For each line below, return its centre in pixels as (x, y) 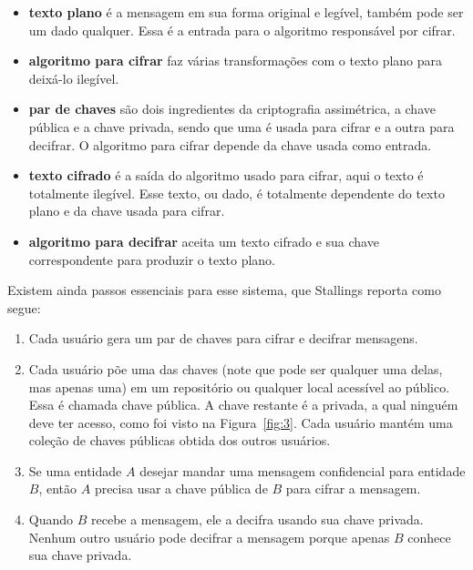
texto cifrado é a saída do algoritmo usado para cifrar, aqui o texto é (226, 175)
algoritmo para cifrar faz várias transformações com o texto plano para (236, 61)
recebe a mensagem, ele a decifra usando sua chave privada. (257, 519)
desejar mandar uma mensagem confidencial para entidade (303, 470)
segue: (24, 307)
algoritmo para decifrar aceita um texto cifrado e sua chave (204, 241)
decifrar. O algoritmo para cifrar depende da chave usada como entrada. (230, 144)
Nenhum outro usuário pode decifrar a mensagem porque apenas (209, 537)
